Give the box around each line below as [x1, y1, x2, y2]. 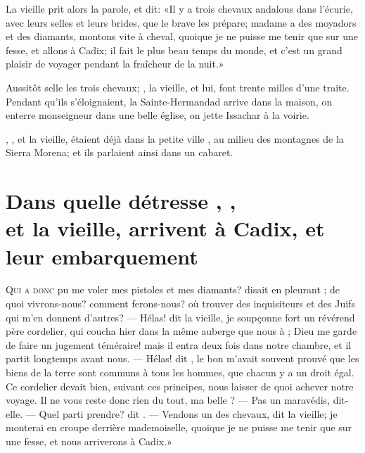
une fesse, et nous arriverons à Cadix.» [6, 433, 172, 448]
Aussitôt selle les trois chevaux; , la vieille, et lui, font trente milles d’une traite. [6, 79, 350, 94]
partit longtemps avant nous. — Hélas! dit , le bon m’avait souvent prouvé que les [6, 351, 359, 366]
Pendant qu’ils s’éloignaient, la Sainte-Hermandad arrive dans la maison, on [6, 94, 333, 108]
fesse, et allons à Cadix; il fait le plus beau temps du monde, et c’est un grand [6, 42, 342, 57]
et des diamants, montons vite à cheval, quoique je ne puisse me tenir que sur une [6, 29, 358, 44]
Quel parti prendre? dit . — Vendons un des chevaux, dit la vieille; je [39, 406, 338, 421]
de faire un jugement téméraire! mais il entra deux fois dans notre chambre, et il [6, 337, 352, 352]
